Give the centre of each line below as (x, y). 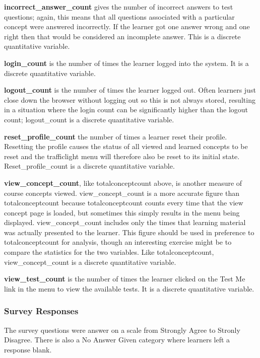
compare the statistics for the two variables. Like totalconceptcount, (109, 252)
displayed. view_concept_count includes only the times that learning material (125, 222)
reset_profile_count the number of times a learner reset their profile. (116, 136)
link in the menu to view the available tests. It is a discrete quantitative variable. (129, 288)
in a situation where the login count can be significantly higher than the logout (126, 110)
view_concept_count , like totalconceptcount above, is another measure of (123, 183)
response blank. (28, 349)
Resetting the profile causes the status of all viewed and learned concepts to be (126, 146)
